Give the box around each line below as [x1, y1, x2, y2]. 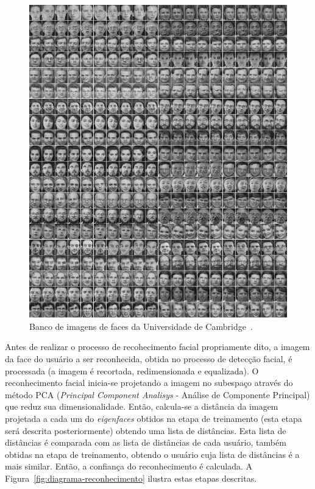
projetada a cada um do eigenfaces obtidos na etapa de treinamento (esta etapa [5, 412, 302, 424]
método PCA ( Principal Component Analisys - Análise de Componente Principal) [5, 388, 310, 401]
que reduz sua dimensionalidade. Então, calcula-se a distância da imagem [5, 400, 278, 413]
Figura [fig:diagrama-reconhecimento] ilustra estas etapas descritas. [5, 471, 257, 484]
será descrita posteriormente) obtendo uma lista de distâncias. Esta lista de [5, 424, 286, 437]
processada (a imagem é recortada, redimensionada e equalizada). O [5, 364, 259, 377]
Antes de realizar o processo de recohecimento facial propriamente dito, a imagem [5, 340, 310, 353]
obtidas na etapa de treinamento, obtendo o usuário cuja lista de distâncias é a [5, 448, 300, 460]
